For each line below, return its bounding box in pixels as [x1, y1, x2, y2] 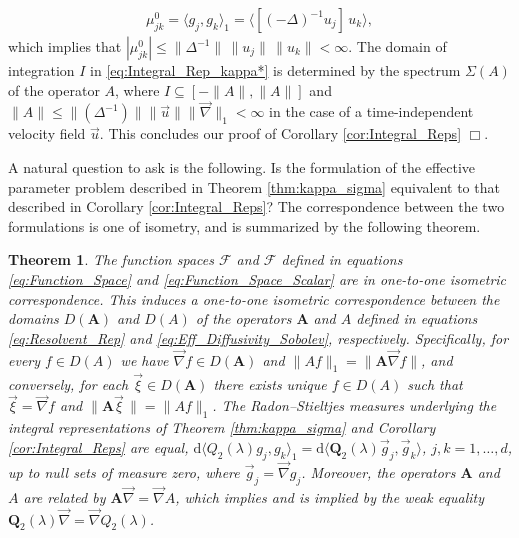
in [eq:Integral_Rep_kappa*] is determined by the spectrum [90, 60, 461, 81]
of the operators [195, 308, 292, 329]
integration [8, 60, 75, 81]
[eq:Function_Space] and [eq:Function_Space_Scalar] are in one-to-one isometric [8, 269, 507, 289]
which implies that [8, 36, 122, 57]
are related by [23, 486, 106, 507]
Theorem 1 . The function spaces [8, 249, 214, 270]
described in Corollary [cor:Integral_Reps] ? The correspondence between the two [8, 196, 505, 217]
